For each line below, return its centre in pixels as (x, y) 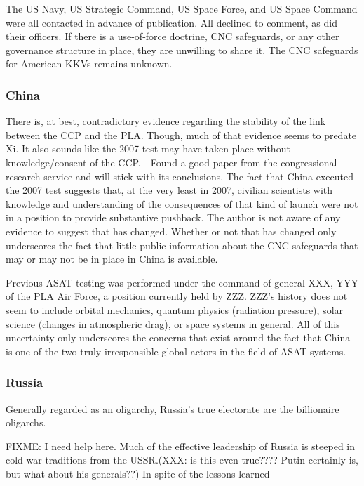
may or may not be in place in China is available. (112, 259)
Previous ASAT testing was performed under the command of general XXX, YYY (182, 282)
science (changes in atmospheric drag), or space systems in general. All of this (173, 323)
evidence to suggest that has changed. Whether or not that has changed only (171, 231)
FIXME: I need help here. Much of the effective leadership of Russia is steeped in (181, 446)
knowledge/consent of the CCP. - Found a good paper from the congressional (171, 162)
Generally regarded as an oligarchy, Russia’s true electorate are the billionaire (173, 408)
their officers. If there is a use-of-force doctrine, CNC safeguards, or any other (173, 36)
